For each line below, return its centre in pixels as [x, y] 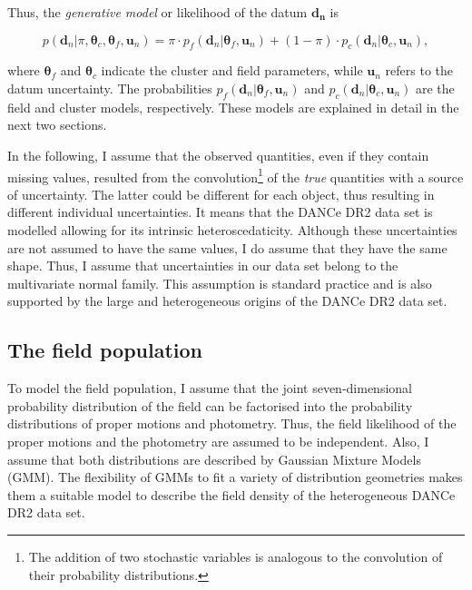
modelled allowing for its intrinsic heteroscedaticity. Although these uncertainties [232, 230]
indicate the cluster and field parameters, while [232, 70]
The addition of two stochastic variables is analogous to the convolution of [236, 556]
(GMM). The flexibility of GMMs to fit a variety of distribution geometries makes [235, 477]
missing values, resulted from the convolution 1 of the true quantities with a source [236, 175]
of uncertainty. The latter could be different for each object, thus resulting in [221, 194]
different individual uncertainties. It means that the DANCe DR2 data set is [220, 212]
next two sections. [57, 125]
